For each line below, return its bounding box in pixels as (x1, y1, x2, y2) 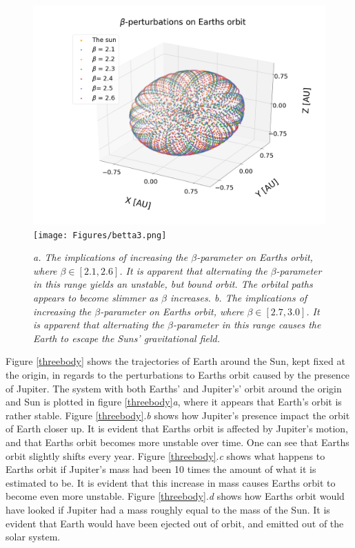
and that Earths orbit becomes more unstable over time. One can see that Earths (6, 434, 349, 449)
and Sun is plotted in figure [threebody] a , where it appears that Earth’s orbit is (6, 394, 342, 409)
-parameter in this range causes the (172, 317, 321, 332)
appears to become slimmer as (33, 291, 159, 305)
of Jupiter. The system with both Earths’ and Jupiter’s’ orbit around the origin (6, 381, 342, 395)
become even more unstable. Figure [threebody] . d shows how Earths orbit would (6, 489, 345, 503)
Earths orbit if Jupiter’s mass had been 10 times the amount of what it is (6, 462, 316, 476)
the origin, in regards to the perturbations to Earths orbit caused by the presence (6, 368, 350, 381)
